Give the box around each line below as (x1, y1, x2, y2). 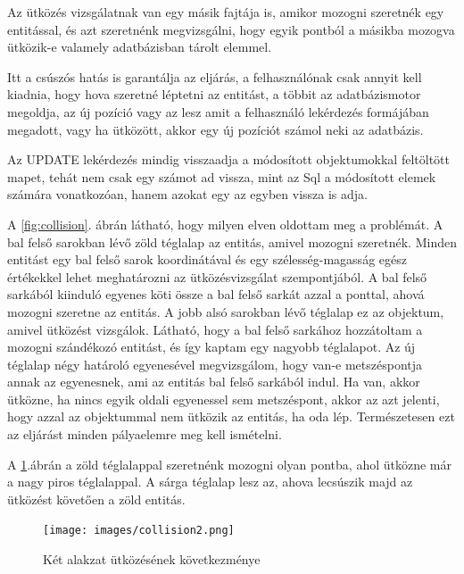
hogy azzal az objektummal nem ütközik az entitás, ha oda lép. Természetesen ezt (7, 407, 455, 426)
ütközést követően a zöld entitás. (7, 489, 186, 508)
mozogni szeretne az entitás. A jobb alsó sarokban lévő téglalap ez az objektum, (7, 302, 444, 320)
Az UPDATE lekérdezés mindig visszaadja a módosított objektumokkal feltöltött (7, 150, 450, 169)
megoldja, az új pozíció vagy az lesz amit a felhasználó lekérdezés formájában (7, 102, 429, 121)
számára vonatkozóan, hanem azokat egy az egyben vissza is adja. (7, 185, 368, 204)
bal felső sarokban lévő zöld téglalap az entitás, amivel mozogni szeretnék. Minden (7, 232, 457, 251)
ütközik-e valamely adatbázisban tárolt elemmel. (7, 37, 272, 56)
